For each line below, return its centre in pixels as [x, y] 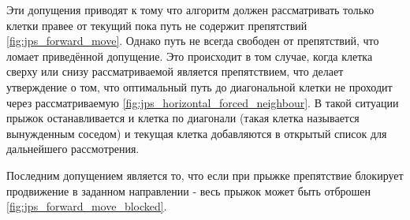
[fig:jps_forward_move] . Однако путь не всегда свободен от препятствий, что [193, 41]
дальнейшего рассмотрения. [73, 149]
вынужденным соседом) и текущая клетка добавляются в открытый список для [197, 133]
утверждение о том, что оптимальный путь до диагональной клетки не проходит [199, 86]
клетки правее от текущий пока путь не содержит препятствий [157, 25]
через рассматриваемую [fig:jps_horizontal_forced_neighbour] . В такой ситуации [203, 102]
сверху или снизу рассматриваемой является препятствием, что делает [175, 71]
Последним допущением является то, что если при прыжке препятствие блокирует [205, 175]
